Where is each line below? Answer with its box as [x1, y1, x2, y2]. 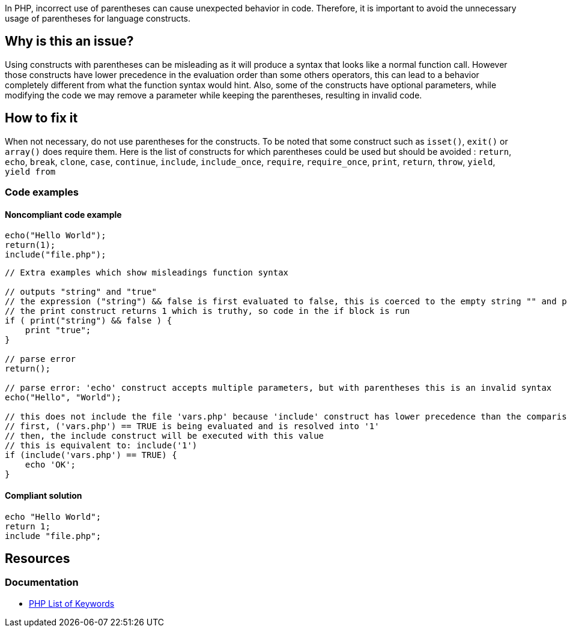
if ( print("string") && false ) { [5, 316, 172, 326]
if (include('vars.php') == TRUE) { [5, 450, 177, 460]
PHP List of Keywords [29, 598, 115, 609]
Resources [5, 550, 70, 566]
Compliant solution [5, 490, 82, 501]
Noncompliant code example [5, 209, 122, 220]
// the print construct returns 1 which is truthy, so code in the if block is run [5, 306, 410, 316]
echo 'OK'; [25, 460, 76, 470]
